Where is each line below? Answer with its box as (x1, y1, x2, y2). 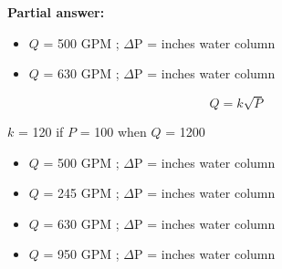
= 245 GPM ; (43, 183, 120, 202)
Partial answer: (7, 3, 105, 21)
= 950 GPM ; (43, 244, 120, 264)
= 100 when (79, 121, 147, 140)
